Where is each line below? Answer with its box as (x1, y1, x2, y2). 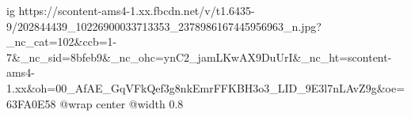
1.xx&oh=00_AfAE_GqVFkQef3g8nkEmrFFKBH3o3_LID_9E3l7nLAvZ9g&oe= (6, 79, 405, 96)
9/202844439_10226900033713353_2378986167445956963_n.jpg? (6, 17, 322, 34)
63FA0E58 (6, 95, 56, 111)
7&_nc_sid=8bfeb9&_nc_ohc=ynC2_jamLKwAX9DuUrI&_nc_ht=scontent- (6, 48, 392, 65)
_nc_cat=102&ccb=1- (6, 33, 117, 50)
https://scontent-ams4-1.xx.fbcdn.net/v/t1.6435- (18, 2, 255, 18)
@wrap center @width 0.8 (59, 95, 184, 111)
